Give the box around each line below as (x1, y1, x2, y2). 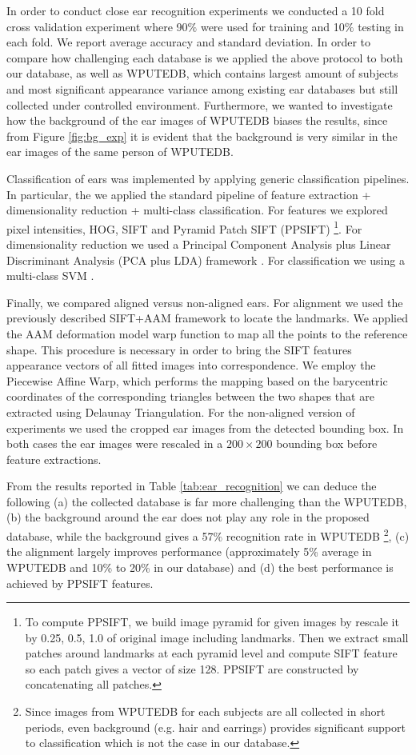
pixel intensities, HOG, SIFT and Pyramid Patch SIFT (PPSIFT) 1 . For (6, 218, 362, 237)
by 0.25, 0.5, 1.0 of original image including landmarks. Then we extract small (25, 629, 409, 645)
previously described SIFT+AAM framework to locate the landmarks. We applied (6, 310, 408, 326)
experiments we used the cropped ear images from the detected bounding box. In (6, 419, 404, 436)
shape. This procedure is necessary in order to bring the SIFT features (6, 341, 352, 358)
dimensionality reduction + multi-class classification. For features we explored (6, 202, 388, 218)
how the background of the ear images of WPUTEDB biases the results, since (6, 112, 388, 129)
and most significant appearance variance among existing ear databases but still (6, 80, 398, 97)
